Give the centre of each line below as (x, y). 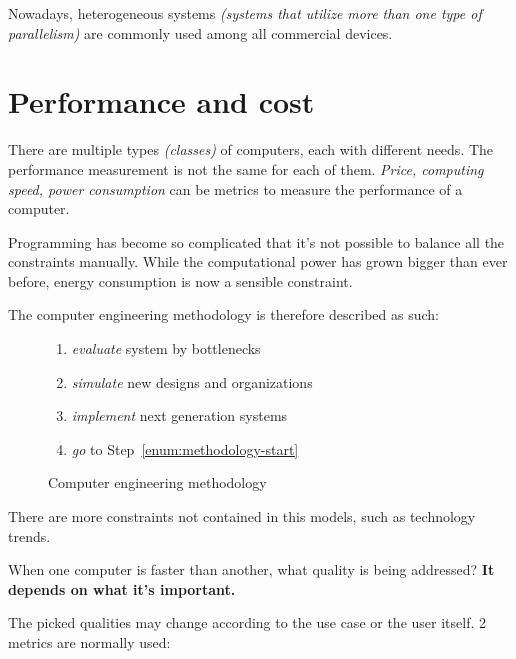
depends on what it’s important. (122, 588)
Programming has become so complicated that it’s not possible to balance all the (256, 241)
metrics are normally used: (89, 642)
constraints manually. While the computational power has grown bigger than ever (258, 261)
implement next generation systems (179, 415)
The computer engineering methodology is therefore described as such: (223, 314)
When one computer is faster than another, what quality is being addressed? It (251, 569)
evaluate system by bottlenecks (166, 348)
